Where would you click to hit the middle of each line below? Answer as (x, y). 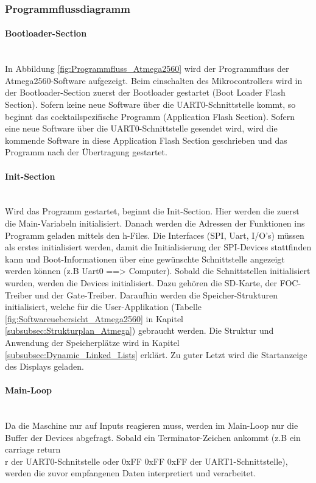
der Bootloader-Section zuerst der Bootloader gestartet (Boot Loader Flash (145, 92)
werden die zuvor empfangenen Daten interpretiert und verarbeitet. (131, 473)
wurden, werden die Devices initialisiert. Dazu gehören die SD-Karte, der (141, 282)
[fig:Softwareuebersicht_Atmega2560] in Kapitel (94, 318)
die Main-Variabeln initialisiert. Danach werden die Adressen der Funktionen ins (155, 223)
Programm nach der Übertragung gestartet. (86, 152)
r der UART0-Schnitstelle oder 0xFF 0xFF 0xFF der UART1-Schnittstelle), (146, 461)
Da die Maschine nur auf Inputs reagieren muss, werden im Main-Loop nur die (152, 425)
